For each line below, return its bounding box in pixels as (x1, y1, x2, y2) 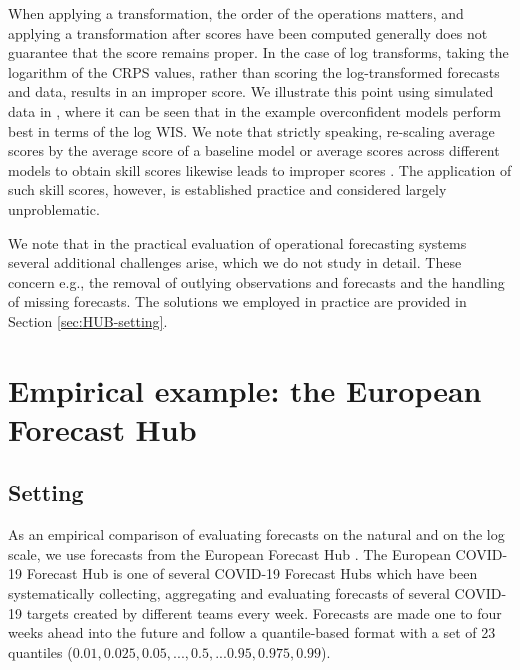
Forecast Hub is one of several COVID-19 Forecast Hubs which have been (26, 563, 478, 584)
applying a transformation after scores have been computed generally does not (8, 22, 488, 43)
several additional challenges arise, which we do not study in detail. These (8, 252, 462, 273)
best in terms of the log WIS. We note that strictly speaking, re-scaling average (8, 120, 495, 141)
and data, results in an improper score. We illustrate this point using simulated (8, 81, 494, 102)
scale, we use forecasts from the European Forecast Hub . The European (8, 543, 451, 564)
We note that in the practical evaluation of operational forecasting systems (8, 232, 467, 253)
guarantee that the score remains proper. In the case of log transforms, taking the (8, 42, 509, 63)
